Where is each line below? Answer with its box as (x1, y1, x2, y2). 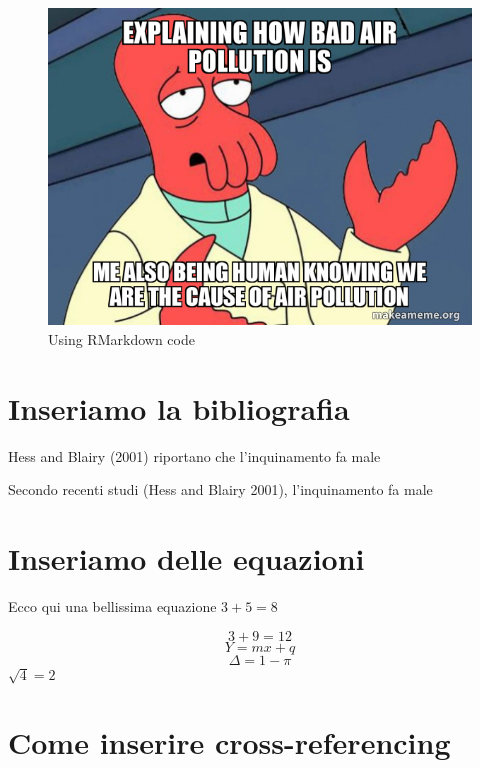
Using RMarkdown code (48, 328, 195, 349)
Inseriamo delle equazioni (8, 537, 365, 578)
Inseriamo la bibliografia (8, 387, 350, 428)
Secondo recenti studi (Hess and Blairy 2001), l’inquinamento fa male (8, 479, 433, 500)
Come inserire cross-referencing (8, 722, 451, 763)
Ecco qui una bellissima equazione (8, 595, 217, 616)
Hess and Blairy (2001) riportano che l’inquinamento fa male (8, 445, 381, 466)
